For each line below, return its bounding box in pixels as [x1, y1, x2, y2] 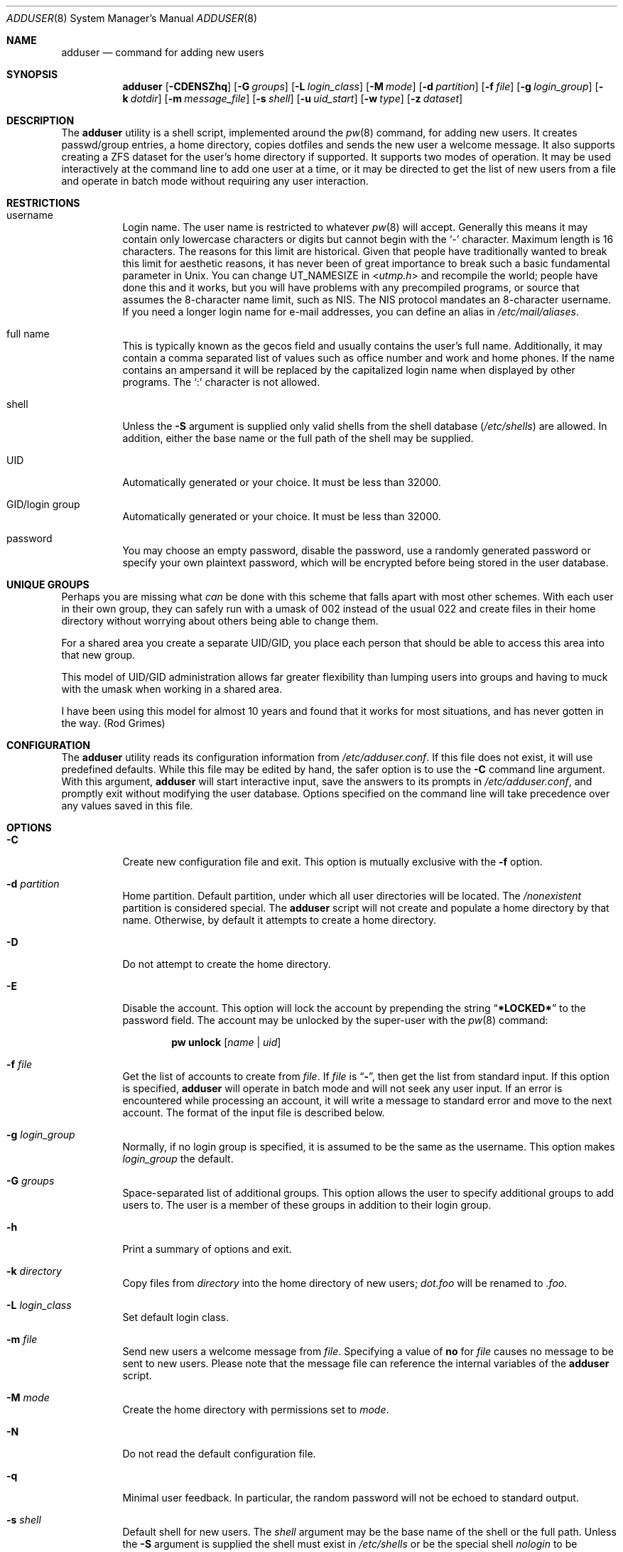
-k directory [6, 1265, 62, 1277]
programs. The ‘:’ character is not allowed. [122, 376, 320, 388]
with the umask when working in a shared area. [61, 683, 283, 695]
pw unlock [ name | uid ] [171, 1036, 281, 1048]
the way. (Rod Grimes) [61, 717, 166, 729]
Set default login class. [122, 1311, 229, 1323]
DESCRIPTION [6, 114, 75, 126]
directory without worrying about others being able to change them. [61, 615, 379, 627]
